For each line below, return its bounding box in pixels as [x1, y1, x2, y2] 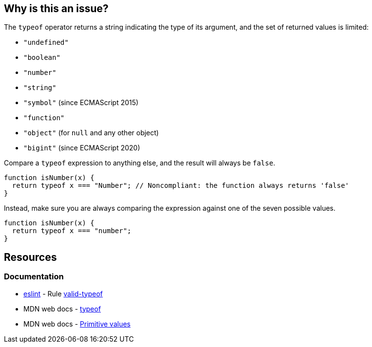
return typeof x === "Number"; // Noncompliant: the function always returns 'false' [12, 182, 350, 190]
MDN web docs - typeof [23, 304, 101, 313]
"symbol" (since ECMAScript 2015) [23, 98, 138, 107]
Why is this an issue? [4, 2, 109, 15]
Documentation [4, 272, 64, 282]
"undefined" [23, 38, 69, 47]
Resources [4, 251, 57, 263]
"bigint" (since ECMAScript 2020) [23, 144, 140, 152]
